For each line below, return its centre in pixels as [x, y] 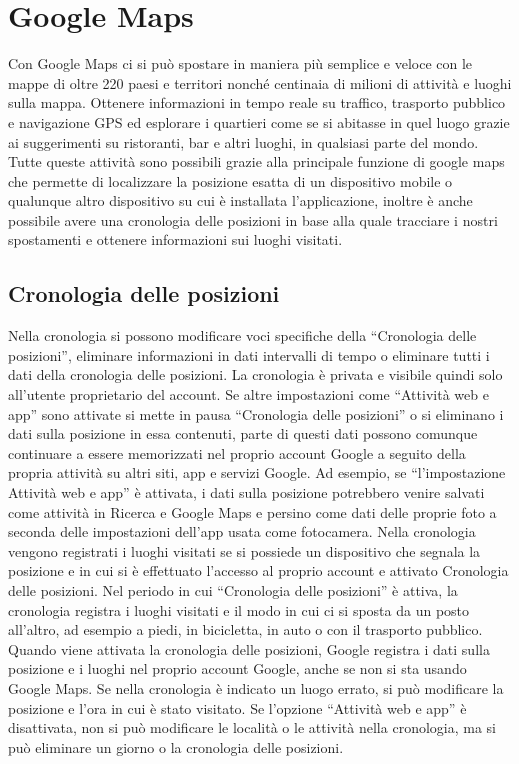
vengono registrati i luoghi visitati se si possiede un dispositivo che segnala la [244, 550]
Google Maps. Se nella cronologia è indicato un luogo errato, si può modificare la [256, 687]
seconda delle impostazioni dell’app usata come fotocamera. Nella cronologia [242, 531]
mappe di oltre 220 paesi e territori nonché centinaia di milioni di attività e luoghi [260, 82]
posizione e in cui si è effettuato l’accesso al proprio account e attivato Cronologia [258, 570]
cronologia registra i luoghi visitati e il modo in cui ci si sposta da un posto [239, 609]
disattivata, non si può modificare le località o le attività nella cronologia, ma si [252, 727]
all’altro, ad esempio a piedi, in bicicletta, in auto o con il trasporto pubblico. [245, 629]
